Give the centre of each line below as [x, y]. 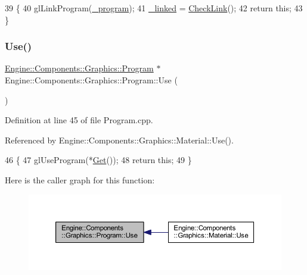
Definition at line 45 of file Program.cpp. [79, 120]
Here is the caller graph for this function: [80, 179]
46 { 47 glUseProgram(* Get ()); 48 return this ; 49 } [98, 160]
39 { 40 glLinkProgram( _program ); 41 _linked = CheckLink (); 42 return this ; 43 [154, 8]
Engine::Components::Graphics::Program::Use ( [91, 80]
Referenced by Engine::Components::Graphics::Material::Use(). [119, 140]
